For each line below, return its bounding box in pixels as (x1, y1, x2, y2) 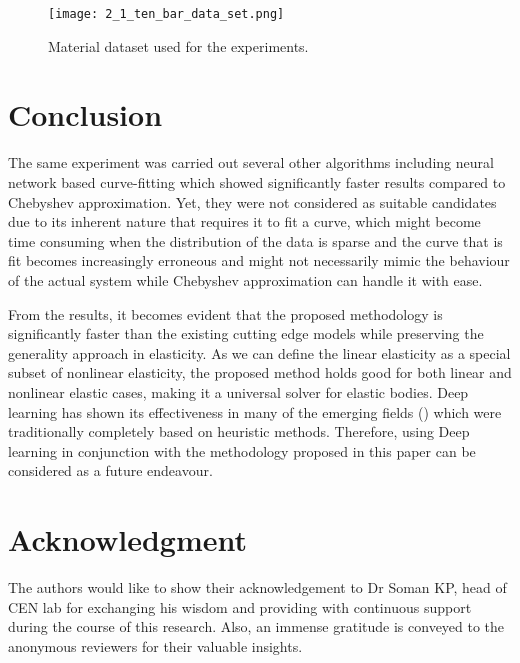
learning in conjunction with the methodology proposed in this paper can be (8, 440, 476, 461)
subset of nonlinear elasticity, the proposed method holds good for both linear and (8, 362, 512, 383)
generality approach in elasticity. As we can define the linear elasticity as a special (8, 342, 511, 363)
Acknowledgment (8, 519, 247, 560)
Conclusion (8, 94, 163, 135)
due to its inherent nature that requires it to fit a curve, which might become (8, 211, 481, 232)
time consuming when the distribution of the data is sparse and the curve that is (8, 230, 503, 251)
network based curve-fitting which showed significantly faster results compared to (8, 171, 506, 192)
